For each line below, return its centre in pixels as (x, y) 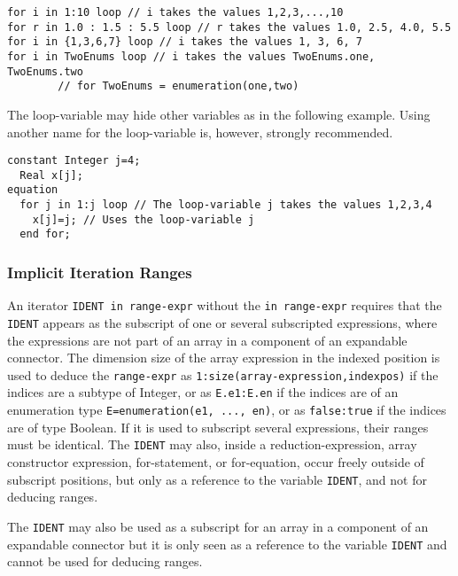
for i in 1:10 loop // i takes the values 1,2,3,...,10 (175, 12)
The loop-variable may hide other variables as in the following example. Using (219, 114)
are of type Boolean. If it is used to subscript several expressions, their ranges (218, 427)
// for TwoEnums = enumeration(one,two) (179, 86)
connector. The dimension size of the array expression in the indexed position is (224, 358)
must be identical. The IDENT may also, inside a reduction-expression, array (212, 444)
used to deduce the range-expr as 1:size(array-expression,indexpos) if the (223, 374)
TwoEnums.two (45, 71)
